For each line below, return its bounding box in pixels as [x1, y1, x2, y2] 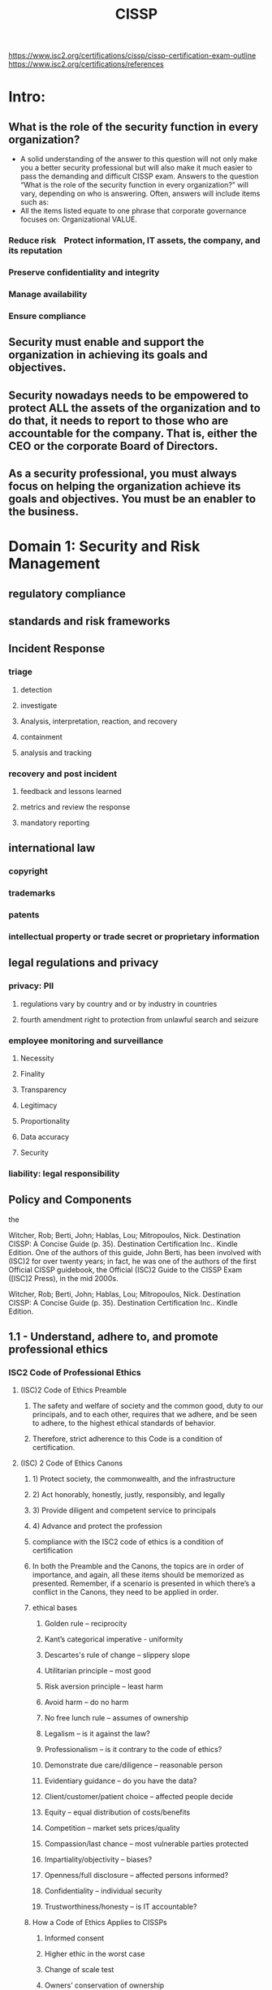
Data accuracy [19, 1132, 70, 1142]
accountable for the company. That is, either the [8, 426, 257, 440]
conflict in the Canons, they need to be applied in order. [32, 1587, 219, 1597]
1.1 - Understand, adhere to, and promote [8, 1330, 219, 1344]
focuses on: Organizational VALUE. [19, 214, 138, 224]
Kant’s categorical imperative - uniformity [44, 1634, 183, 1644]
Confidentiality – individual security [44, 1886, 162, 1896]
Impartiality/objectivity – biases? [44, 1854, 153, 1864]
